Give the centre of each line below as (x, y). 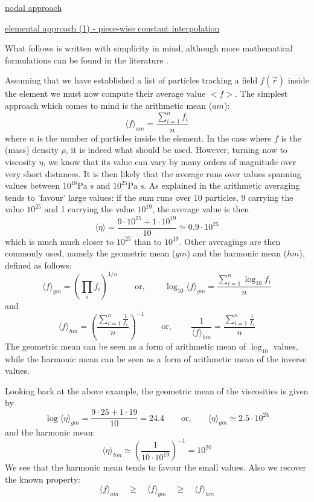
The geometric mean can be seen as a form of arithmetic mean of (126, 346)
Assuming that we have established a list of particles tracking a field (131, 80)
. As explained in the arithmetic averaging (222, 185)
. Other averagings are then (230, 241)
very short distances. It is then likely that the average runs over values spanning (153, 173)
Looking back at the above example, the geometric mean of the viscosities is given (157, 390)
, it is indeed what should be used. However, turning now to (176, 150)
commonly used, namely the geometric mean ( (90, 253)
